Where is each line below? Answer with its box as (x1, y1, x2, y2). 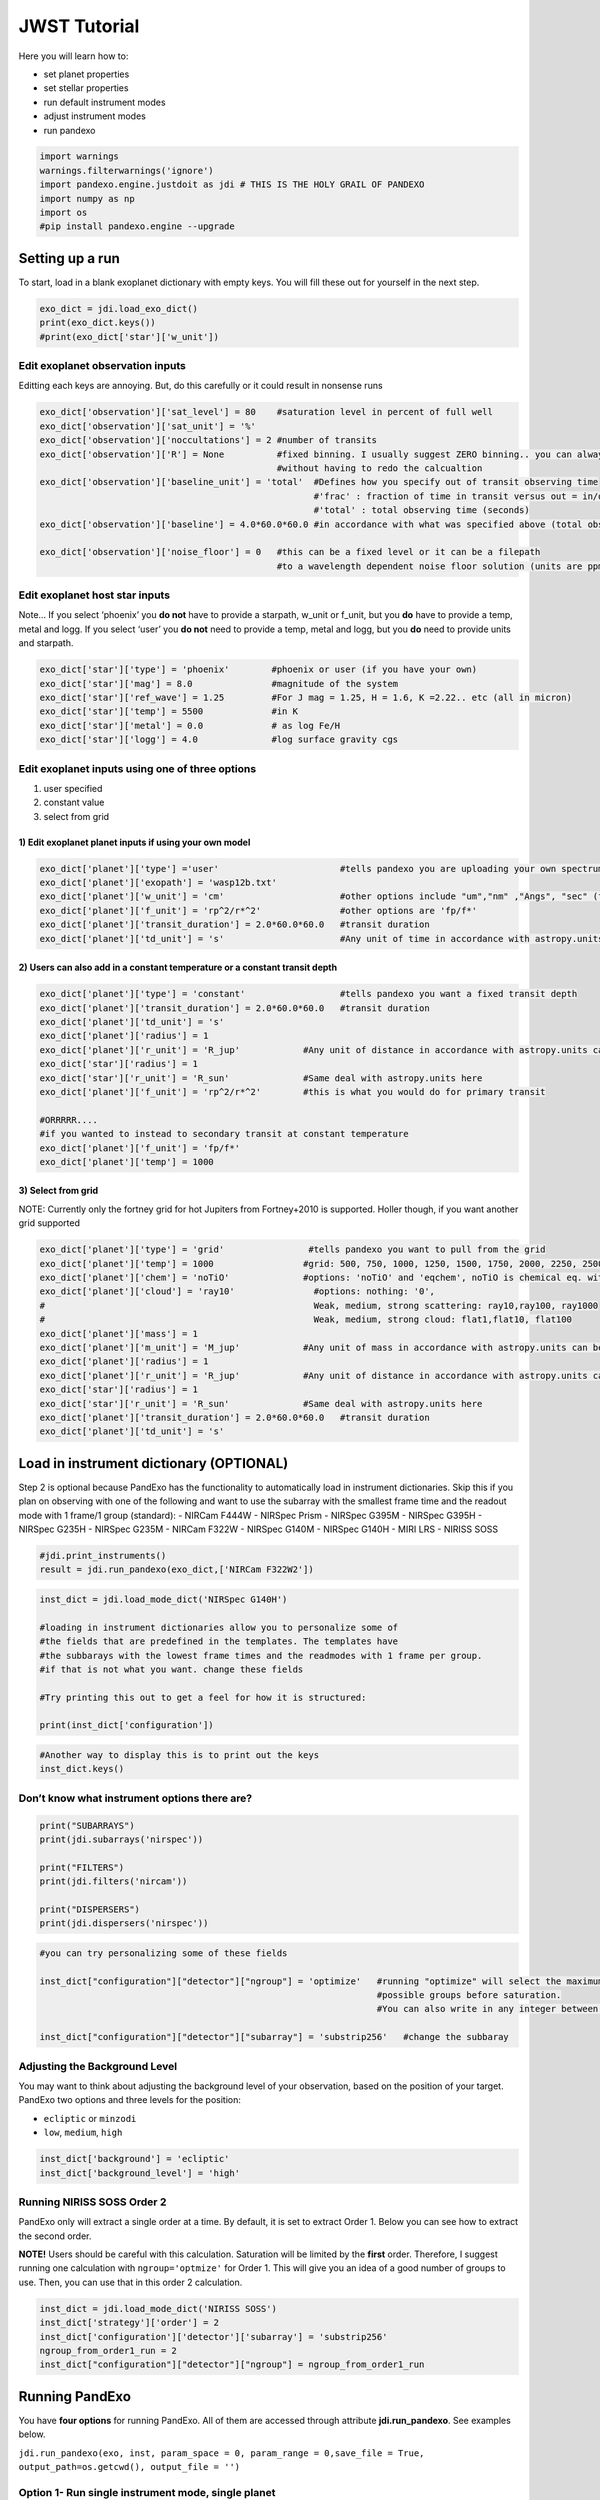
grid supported (18, 1217, 80, 1229)
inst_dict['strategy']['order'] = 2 (39, 2317, 220, 2329)
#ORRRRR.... (39, 1114, 99, 1125)
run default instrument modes (43, 96, 166, 108)
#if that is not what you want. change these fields (39, 1663, 304, 1675)
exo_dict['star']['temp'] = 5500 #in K (39, 706, 299, 717)
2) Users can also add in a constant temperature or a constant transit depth (18, 961, 338, 974)
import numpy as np (39, 193, 135, 204)
